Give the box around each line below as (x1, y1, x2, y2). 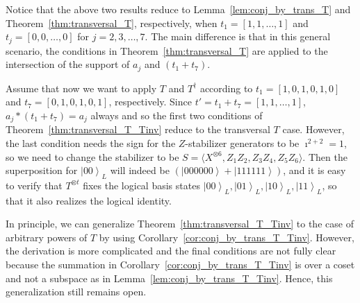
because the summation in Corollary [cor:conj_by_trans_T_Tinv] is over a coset (6, 257, 355, 272)
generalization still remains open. (6, 284, 147, 299)
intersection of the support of (6, 57, 130, 71)
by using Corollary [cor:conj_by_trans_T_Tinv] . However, (99, 230, 354, 244)
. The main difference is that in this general (145, 29, 331, 44)
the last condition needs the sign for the (6, 135, 176, 150)
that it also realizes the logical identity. (6, 193, 172, 207)
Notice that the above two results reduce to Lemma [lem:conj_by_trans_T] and (6, 2, 351, 16)
